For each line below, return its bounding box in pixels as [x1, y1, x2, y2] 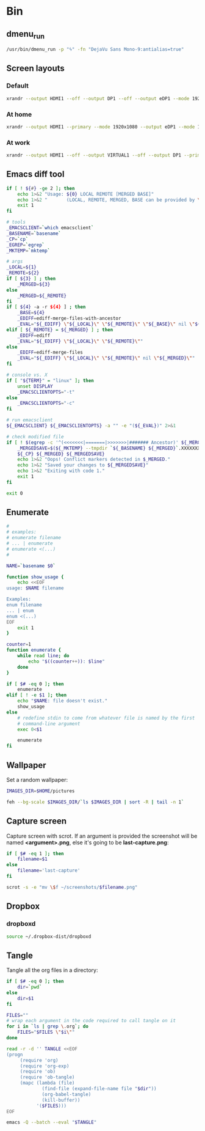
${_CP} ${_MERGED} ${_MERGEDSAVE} [17, 451, 105, 457]
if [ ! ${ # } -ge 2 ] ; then [6, 185, 75, 191]
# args [6, 259, 23, 265]
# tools [6, 219, 26, 226]
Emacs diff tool [6, 169, 65, 180]
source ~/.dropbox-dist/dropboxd [6, 934, 92, 940]
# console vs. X [6, 372, 48, 378]
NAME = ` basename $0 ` [6, 562, 56, 569]
